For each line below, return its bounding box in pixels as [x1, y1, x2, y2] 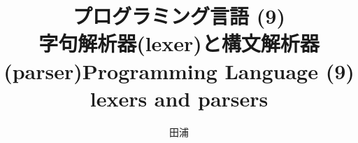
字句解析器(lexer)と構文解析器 [38, 29, 320, 57]
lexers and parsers [89, 83, 268, 112]
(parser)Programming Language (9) [3, 56, 355, 85]
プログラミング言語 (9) [73, 1, 285, 30]
